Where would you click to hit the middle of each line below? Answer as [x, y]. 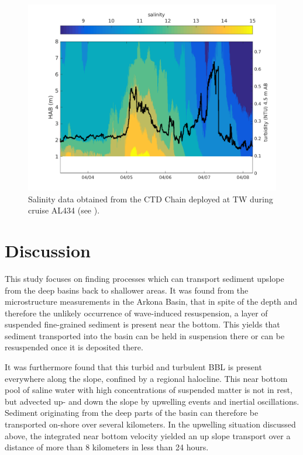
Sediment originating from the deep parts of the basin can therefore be [132, 413]
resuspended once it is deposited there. [74, 347]
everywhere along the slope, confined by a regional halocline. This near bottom [146, 378]
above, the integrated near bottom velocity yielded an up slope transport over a [148, 435]
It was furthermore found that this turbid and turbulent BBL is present [133, 367]
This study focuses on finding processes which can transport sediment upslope [144, 278]
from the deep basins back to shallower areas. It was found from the [127, 290]
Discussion [48, 250]
